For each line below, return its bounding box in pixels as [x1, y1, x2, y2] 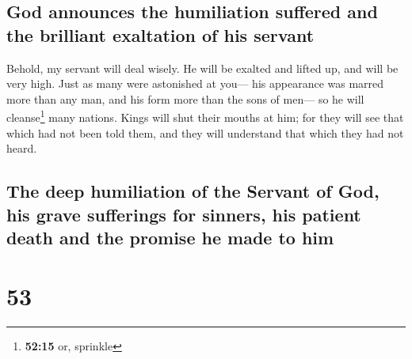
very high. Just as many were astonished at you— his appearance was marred [6, 75, 384, 92]
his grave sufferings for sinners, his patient [6, 202, 361, 226]
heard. [6, 140, 37, 157]
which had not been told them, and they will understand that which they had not [6, 124, 404, 141]
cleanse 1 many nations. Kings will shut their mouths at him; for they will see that [6, 107, 404, 126]
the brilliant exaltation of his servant [6, 22, 315, 47]
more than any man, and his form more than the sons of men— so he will [6, 90, 364, 107]
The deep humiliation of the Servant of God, [6, 179, 380, 203]
